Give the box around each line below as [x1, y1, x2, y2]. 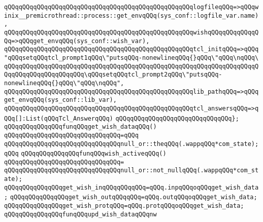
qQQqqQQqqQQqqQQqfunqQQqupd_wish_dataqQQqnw [4, 210, 157, 218]
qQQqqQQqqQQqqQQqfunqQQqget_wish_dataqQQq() [4, 123, 157, 131]
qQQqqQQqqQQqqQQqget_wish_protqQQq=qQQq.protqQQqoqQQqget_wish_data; [4, 202, 244, 210]
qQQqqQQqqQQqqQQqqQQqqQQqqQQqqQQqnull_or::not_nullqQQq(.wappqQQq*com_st [4, 167, 259, 174]
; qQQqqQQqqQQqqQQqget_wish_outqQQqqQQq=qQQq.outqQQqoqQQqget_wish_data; [4, 194, 257, 201]
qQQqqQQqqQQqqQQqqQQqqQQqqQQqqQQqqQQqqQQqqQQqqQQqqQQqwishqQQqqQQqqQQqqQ [4, 28, 259, 36]
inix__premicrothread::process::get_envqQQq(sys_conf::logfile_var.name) [4, 12, 259, 19]
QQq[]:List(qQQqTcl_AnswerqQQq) [4, 115, 113, 122]
